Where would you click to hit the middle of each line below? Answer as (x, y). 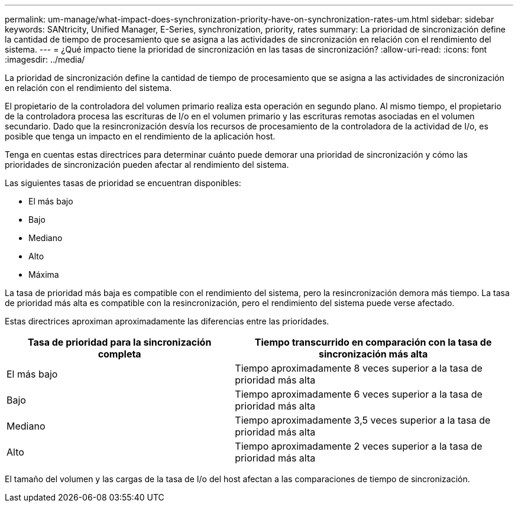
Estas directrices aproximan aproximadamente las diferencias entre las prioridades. (167, 321)
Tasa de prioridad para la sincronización (119, 342)
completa (119, 354)
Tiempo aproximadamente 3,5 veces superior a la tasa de (363, 420)
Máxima (44, 274)
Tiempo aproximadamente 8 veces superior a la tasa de (359, 368)
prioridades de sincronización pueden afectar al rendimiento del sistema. (147, 165)
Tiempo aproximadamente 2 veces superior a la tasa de (359, 446)
